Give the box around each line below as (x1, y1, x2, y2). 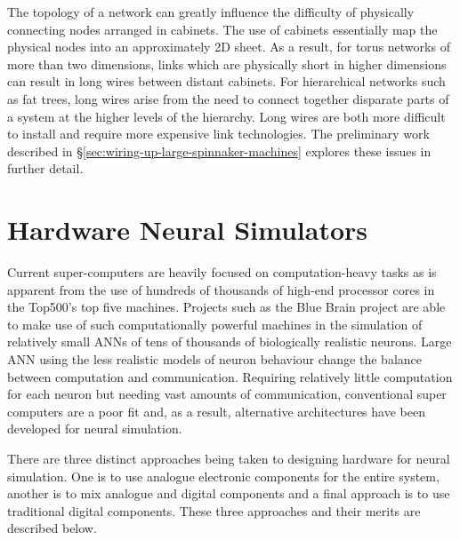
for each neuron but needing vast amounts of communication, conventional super (7, 385, 447, 403)
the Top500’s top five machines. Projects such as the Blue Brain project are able (7, 298, 446, 316)
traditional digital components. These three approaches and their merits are (7, 501, 421, 520)
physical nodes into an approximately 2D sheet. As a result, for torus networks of (7, 37, 450, 56)
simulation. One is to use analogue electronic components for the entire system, (7, 466, 440, 485)
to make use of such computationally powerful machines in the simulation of (7, 314, 423, 333)
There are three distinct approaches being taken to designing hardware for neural (7, 449, 450, 467)
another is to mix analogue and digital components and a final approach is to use (7, 484, 450, 503)
